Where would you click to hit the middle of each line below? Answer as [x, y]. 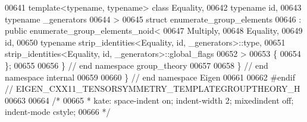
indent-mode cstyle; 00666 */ [58, 112]
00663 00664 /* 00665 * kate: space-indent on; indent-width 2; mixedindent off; [149, 100]
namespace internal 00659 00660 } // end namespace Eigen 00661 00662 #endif [150, 77]
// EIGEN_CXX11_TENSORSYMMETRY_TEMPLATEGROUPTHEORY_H [153, 89]
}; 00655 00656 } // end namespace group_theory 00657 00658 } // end [137, 65]
